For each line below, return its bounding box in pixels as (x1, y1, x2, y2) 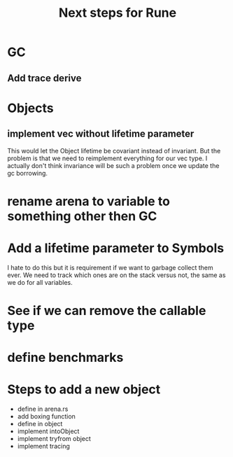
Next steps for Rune (58, 5, 177, 21)
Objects (7, 100, 54, 116)
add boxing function (17, 412, 76, 421)
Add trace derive (7, 72, 82, 84)
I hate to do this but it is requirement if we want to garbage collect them (7, 263, 213, 272)
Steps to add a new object (7, 381, 161, 398)
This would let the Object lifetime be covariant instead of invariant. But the (7, 146, 221, 155)
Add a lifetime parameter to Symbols (7, 240, 225, 256)
